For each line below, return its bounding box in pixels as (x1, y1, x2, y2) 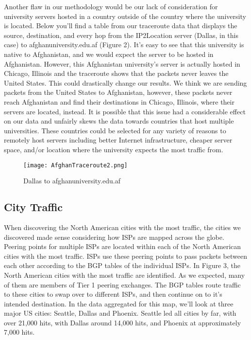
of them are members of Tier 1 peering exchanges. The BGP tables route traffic (4, 279, 241, 289)
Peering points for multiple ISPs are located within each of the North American (4, 241, 241, 251)
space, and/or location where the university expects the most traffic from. (4, 144, 223, 154)
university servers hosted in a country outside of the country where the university (4, 11, 246, 21)
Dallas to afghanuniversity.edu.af (23, 176, 120, 186)
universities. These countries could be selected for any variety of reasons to (4, 125, 226, 135)
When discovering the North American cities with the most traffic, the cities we (4, 222, 241, 232)
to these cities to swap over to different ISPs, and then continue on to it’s (4, 289, 222, 299)
